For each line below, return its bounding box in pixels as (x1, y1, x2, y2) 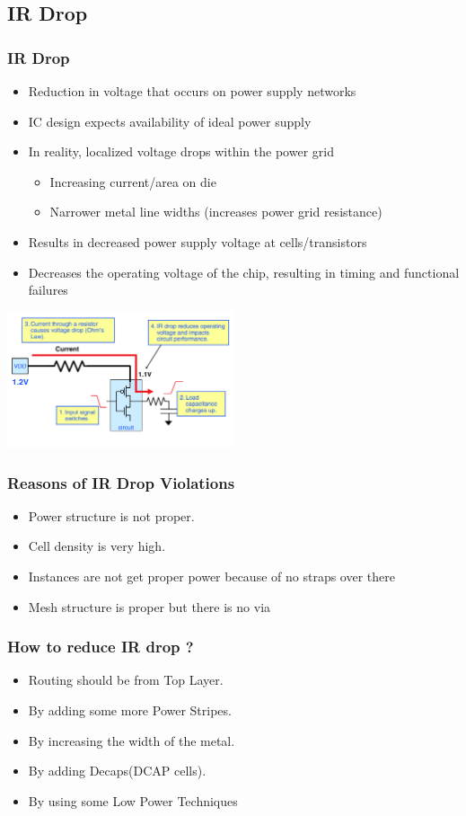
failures (28, 280, 68, 299)
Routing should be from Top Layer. (28, 670, 224, 689)
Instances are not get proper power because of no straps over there (28, 567, 395, 586)
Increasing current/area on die (49, 172, 216, 191)
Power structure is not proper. (28, 506, 195, 525)
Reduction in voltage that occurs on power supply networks (28, 82, 356, 100)
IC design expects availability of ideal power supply (28, 111, 312, 130)
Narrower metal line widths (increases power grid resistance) (49, 202, 382, 221)
